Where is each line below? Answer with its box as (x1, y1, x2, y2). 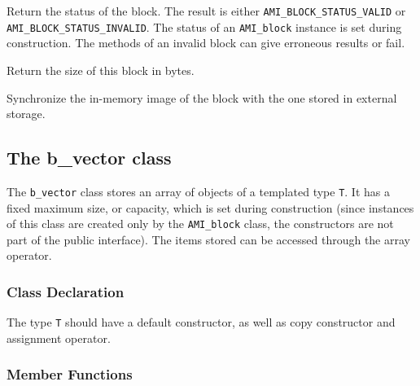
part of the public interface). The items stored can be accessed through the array (7, 230, 410, 248)
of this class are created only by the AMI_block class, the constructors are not (7, 215, 394, 232)
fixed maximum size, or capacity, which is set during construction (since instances (7, 199, 414, 216)
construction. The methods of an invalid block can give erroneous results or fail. (7, 34, 405, 51)
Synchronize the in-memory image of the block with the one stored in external (7, 89, 397, 106)
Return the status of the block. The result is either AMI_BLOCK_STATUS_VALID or (7, 2, 406, 19)
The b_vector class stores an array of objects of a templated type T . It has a (7, 182, 390, 200)
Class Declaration (7, 281, 125, 301)
